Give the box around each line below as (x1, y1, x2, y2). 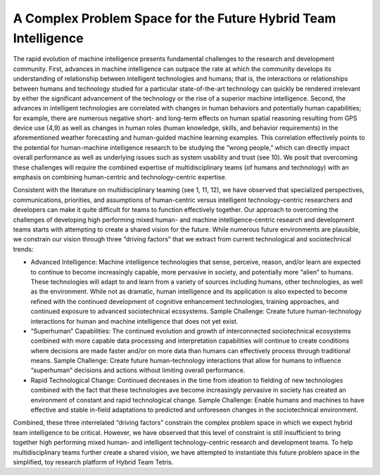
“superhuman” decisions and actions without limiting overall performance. (30, 366, 246, 374)
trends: (13, 245, 34, 253)
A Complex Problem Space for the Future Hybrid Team (13, 11, 336, 26)
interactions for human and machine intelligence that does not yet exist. (30, 317, 239, 325)
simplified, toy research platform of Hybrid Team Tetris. (13, 457, 174, 466)
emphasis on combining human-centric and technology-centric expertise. (13, 173, 227, 182)
